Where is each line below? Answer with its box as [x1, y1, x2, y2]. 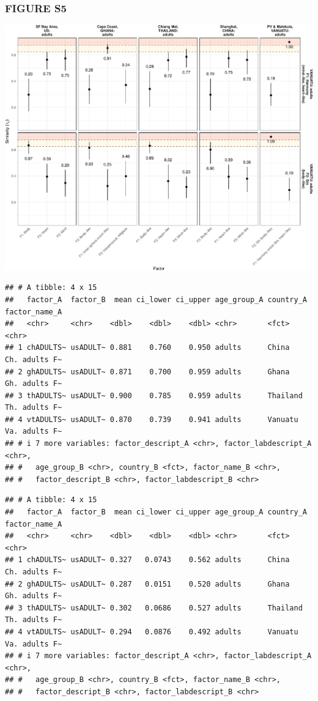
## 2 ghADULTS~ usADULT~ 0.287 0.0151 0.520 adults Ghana [5, 579, 290, 588]
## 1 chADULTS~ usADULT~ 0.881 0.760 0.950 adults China [5, 343, 290, 352]
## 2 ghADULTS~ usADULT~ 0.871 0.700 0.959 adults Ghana [5, 367, 290, 376]
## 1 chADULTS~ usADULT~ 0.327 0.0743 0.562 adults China [5, 555, 290, 565]
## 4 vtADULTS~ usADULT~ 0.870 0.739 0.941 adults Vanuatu [5, 415, 298, 424]
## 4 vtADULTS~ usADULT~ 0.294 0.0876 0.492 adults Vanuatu [5, 627, 298, 636]
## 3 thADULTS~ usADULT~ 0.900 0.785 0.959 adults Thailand [5, 391, 303, 400]
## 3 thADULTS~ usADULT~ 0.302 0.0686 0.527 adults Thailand [5, 603, 303, 612]
